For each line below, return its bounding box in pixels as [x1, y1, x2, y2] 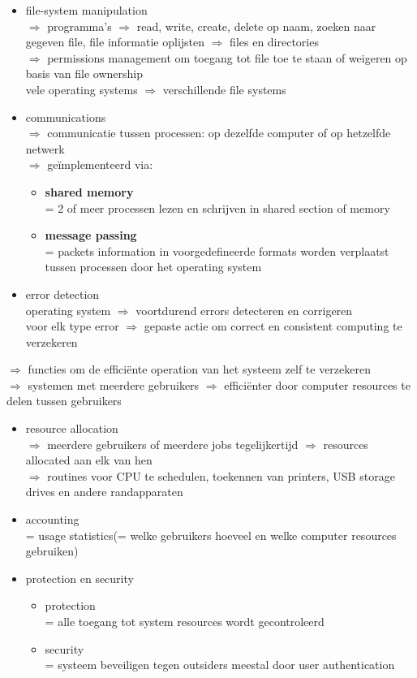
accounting [25, 511, 80, 528]
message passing [45, 227, 137, 244]
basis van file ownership [25, 65, 143, 82]
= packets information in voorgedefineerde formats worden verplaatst [45, 242, 389, 259]
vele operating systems [25, 80, 138, 97]
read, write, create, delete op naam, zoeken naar [136, 17, 376, 34]
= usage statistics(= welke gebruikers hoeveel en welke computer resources [25, 526, 397, 543]
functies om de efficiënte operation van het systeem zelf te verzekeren [28, 361, 371, 378]
